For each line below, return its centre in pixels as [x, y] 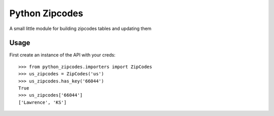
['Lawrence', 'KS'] [43, 102]
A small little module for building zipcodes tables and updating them [80, 28]
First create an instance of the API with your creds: [62, 55]
